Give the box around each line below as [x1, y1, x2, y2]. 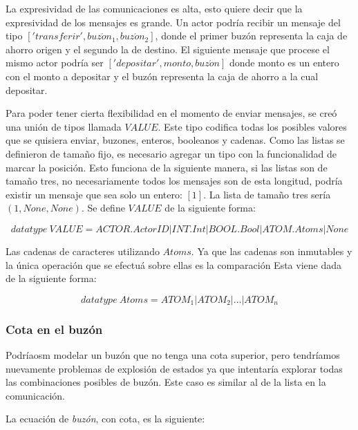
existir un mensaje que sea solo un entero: [6, 187, 182, 201]
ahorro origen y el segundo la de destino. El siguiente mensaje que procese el [6, 41, 330, 56]
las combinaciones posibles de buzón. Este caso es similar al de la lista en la [6, 375, 326, 389]
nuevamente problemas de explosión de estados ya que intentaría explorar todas [6, 361, 343, 375]
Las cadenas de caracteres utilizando [6, 243, 160, 258]
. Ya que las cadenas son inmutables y [191, 243, 352, 258]
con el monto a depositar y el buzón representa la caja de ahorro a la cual [6, 68, 319, 83]
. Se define [81, 200, 125, 215]
